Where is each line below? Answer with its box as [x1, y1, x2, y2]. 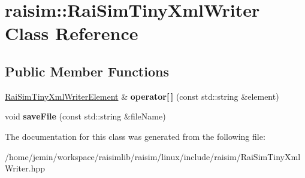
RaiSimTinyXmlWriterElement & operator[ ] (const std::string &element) [5, 90, 279, 102]
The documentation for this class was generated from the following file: [5, 130, 265, 142]
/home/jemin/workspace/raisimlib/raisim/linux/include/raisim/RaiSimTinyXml [5, 150, 301, 162]
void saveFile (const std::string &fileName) [5, 110, 166, 122]
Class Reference [5, 21, 138, 45]
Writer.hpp [5, 162, 46, 174]
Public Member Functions [5, 62, 169, 80]
